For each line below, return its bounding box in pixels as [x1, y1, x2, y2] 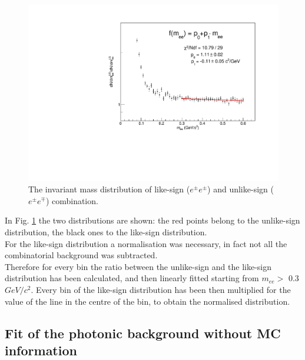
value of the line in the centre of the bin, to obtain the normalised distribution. [5, 295, 290, 307]
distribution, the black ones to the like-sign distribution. [5, 226, 207, 238]
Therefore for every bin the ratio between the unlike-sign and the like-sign [5, 260, 272, 272]
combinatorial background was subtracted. [5, 249, 158, 261]
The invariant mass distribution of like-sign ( [28, 183, 190, 195]
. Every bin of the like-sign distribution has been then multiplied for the [31, 284, 291, 295]
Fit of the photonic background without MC [5, 324, 281, 342]
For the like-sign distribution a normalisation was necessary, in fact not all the [5, 237, 287, 249]
